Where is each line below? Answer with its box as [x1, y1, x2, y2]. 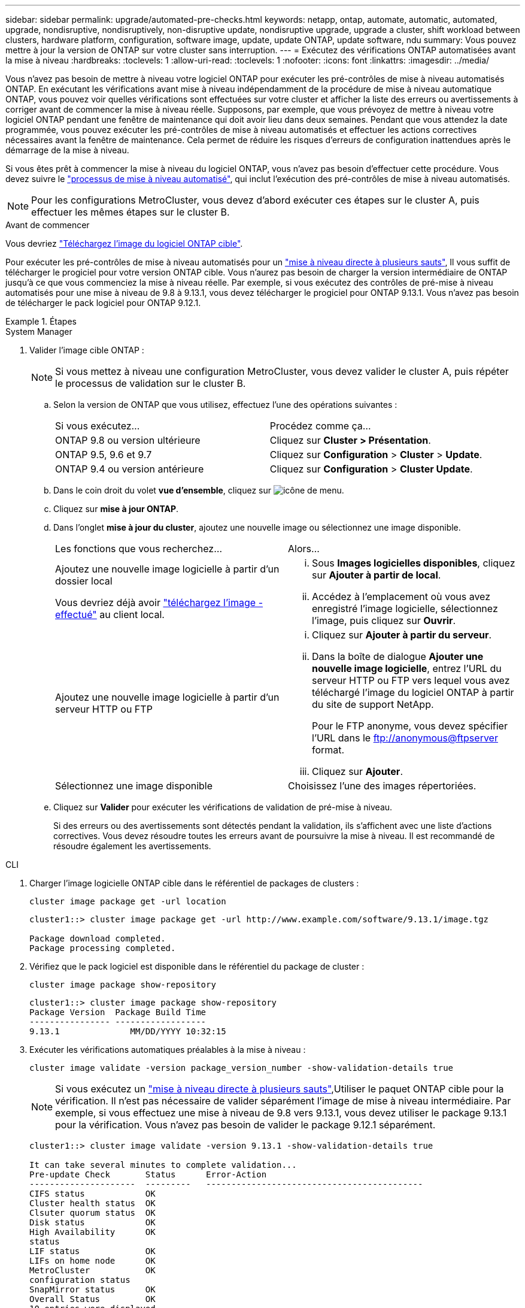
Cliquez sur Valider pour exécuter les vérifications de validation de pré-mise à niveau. [53, 802, 393, 812]
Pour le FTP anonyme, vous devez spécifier [312, 720, 508, 732]
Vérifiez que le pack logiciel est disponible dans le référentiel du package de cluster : [29, 961, 365, 971]
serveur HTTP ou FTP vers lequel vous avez [312, 674, 510, 686]
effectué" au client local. [55, 608, 165, 620]
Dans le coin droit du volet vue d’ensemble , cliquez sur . [53, 485, 344, 495]
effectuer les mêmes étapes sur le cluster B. [31, 206, 230, 218]
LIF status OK [29, 1246, 156, 1256]
